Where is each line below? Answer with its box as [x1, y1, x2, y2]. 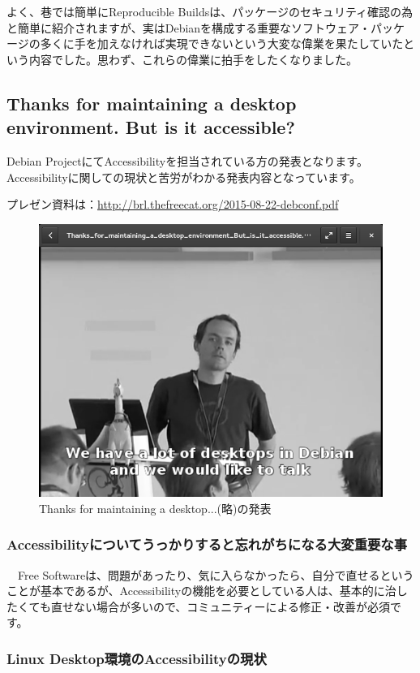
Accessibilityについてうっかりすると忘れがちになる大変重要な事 [6, 534, 408, 554]
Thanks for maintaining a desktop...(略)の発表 [39, 499, 272, 516]
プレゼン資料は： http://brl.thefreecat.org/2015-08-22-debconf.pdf [6, 196, 339, 213]
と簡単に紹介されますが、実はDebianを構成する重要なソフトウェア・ [6, 19, 371, 36]
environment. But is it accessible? [6, 114, 295, 140]
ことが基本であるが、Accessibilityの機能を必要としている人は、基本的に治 [6, 582, 396, 599]
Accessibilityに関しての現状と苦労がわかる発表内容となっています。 [6, 168, 361, 185]
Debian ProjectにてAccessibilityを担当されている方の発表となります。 [6, 152, 368, 169]
